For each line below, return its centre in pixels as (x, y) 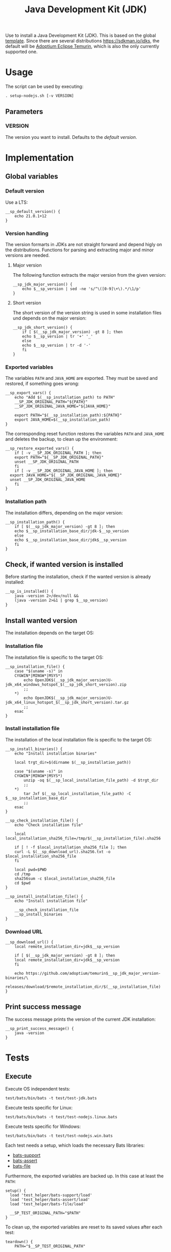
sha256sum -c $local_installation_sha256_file (65, 878)
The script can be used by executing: (44, 87)
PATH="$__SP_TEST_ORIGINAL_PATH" (50, 1246)
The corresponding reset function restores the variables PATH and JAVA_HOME (85, 434)
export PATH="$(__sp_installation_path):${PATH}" (68, 415)
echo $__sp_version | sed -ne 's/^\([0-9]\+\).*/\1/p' (82, 289)
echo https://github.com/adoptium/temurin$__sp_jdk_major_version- (88, 974)
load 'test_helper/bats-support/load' (51, 1195)
